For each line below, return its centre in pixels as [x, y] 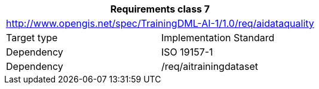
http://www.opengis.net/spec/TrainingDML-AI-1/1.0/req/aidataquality [160, 23]
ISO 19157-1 [187, 52]
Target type [32, 38]
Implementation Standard [218, 38]
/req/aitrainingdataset [209, 66]
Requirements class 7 [160, 9]
